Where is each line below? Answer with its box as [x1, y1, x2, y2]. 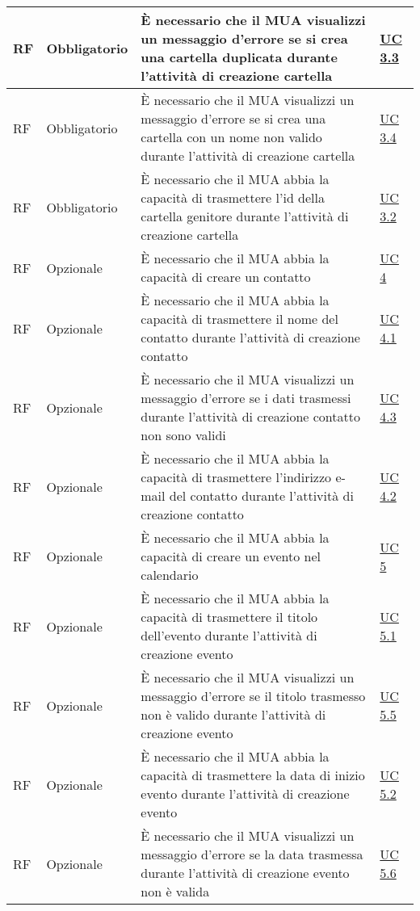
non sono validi [141, 426, 226, 444]
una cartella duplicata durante [141, 48, 338, 66]
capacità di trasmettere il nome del [141, 309, 338, 328]
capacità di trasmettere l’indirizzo [141, 468, 332, 486]
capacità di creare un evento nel [141, 547, 321, 565]
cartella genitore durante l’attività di [141, 207, 349, 225]
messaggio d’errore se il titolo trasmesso [141, 686, 366, 705]
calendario [141, 565, 199, 584]
